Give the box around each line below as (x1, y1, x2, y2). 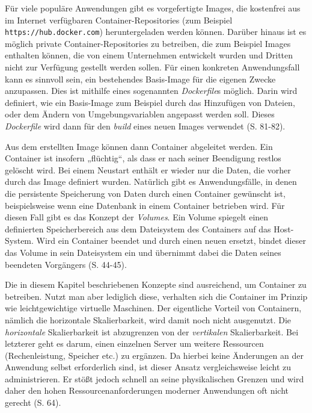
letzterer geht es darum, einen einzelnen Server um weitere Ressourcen (5, 337, 264, 350)
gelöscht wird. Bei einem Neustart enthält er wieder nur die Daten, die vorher (5, 163, 291, 176)
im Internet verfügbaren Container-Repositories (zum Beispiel (5, 13, 233, 26)
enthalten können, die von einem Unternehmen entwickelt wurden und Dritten (5, 49, 293, 61)
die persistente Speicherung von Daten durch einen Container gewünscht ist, (5, 187, 286, 199)
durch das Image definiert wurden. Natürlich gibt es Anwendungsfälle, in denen (5, 175, 297, 188)
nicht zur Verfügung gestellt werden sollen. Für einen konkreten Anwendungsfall (5, 61, 300, 73)
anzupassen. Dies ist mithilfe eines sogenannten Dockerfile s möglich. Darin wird (5, 84, 298, 97)
